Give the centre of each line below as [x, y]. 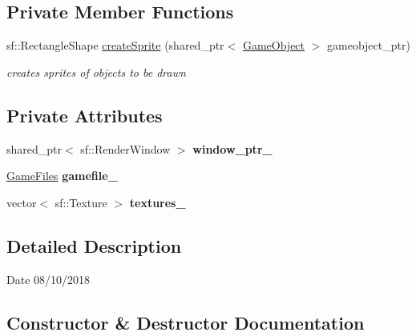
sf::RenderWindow [125, 148]
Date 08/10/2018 [48, 279]
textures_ [158, 202]
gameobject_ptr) [369, 45]
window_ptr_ [232, 148]
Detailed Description [94, 245]
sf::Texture [81, 202]
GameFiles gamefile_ [62, 176]
